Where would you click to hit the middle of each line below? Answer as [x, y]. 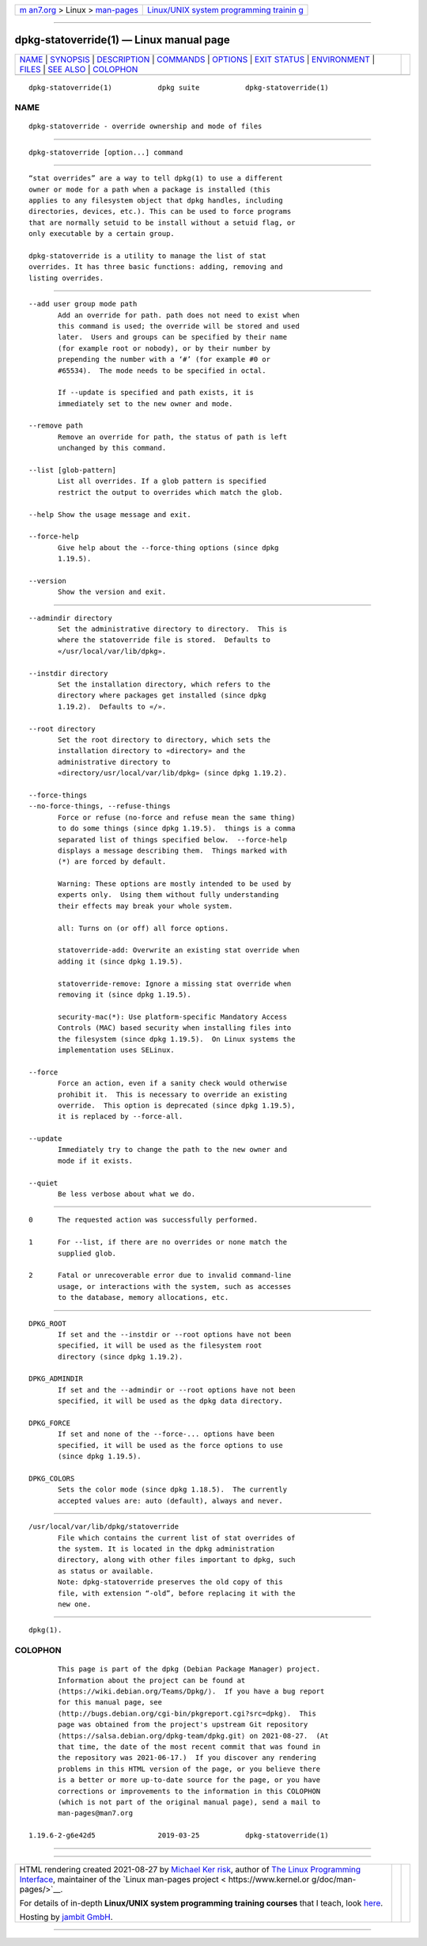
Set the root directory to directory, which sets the [164, 740]
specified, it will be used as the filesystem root [160, 1345]
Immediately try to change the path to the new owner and [173, 1150]
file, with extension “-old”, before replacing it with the [177, 1593]
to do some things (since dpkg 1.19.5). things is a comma [177, 829]
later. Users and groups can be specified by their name [173, 337]
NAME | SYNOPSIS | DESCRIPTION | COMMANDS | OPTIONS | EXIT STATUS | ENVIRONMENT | [197, 59]
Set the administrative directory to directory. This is [173, 629]
